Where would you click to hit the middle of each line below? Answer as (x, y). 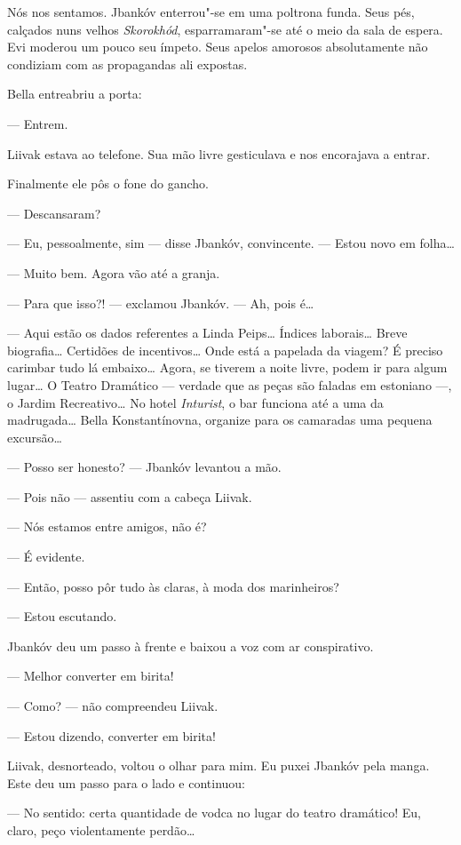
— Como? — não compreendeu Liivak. (113, 706)
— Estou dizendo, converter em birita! (111, 735)
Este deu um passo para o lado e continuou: (127, 782)
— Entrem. (38, 123)
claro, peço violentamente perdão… (101, 830)
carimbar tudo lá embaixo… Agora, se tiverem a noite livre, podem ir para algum (227, 367)
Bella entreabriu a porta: (75, 94)
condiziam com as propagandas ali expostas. (127, 64)
